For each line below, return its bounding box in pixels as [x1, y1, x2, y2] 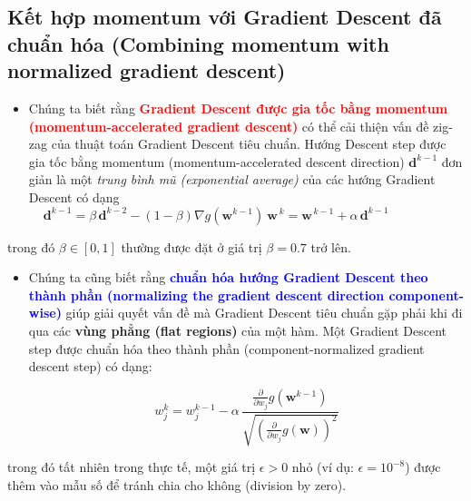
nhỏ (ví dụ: [291, 457, 354, 476]
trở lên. [310, 237, 351, 256]
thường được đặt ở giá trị [121, 237, 262, 256]
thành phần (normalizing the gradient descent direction [28, 285, 385, 304]
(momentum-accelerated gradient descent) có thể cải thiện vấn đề [28, 116, 429, 135]
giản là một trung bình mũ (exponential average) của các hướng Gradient [28, 170, 436, 189]
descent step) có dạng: [28, 357, 152, 376]
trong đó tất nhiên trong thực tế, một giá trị [7, 457, 256, 476]
